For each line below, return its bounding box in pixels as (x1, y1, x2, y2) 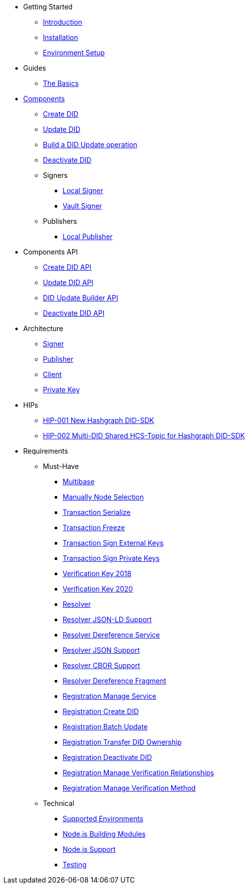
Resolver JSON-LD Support (63, 615, 152, 624)
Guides (23, 64, 46, 72)
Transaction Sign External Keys (63, 539, 164, 547)
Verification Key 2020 (63, 585, 133, 593)
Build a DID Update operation (43, 140, 138, 149)
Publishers (43, 217, 77, 225)
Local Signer (63, 186, 104, 195)
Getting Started (23, 2, 73, 11)
